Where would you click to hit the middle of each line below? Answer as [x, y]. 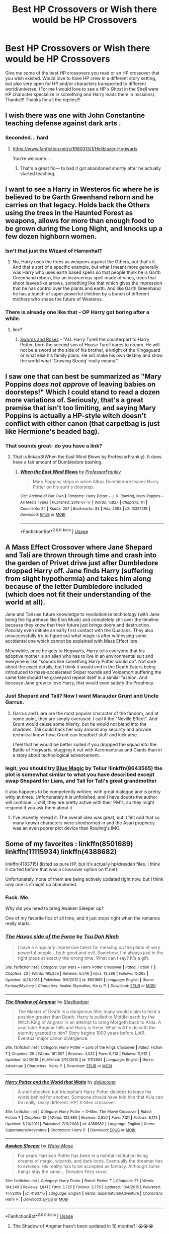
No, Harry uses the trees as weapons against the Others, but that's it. [84, 262]
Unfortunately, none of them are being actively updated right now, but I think [84, 879]
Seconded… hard [27, 138]
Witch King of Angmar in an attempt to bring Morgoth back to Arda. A [89, 1022]
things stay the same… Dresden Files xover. [63, 1172]
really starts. [18, 923]
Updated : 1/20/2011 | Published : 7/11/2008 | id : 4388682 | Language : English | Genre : [80, 1124]
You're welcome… [31, 158]
